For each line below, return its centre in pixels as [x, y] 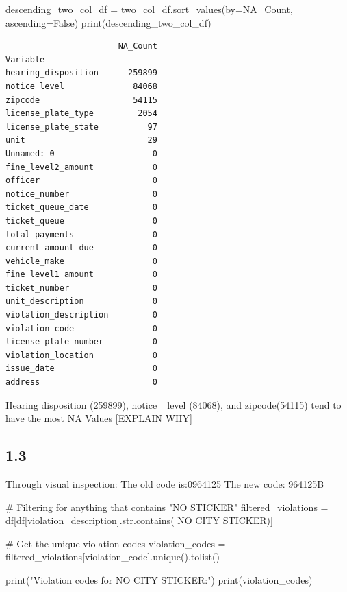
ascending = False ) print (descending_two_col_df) [108, 22]
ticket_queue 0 [81, 221]
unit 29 [81, 140]
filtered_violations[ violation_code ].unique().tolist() [113, 557]
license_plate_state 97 [81, 127]
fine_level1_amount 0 [81, 275]
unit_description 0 [81, 301]
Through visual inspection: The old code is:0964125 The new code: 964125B [165, 484]
